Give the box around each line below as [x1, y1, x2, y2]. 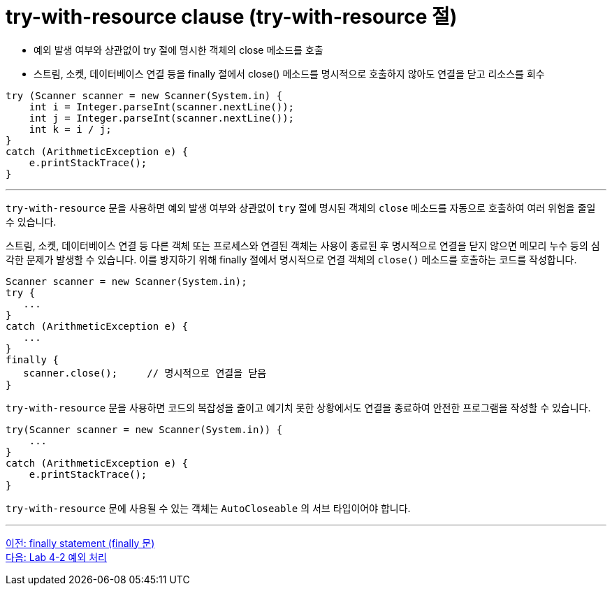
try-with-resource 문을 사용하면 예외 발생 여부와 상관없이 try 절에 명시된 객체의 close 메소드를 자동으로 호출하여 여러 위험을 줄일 [6, 201, 596, 214]
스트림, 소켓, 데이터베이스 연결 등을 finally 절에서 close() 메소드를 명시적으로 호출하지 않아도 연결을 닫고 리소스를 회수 [34, 67, 545, 80]
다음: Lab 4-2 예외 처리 [6, 550, 107, 563]
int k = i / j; [29, 123, 112, 135]
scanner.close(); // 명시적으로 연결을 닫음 [23, 367, 267, 379]
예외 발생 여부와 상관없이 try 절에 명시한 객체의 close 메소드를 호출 [34, 43, 323, 56]
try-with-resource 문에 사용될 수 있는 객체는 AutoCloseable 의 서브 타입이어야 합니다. [6, 502, 411, 514]
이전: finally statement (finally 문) [6, 537, 155, 549]
